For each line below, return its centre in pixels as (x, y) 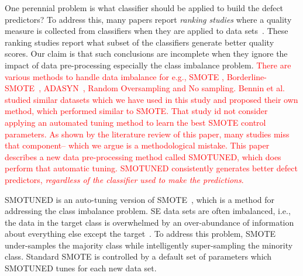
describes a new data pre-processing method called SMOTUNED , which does (143, 156)
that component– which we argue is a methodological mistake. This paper (137, 145)
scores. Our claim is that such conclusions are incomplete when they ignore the (146, 54)
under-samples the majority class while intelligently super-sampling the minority (149, 245)
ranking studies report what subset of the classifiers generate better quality (140, 42)
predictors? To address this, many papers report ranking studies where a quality (148, 19)
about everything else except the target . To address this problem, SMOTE (140, 234)
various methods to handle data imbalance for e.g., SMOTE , (114, 76)
